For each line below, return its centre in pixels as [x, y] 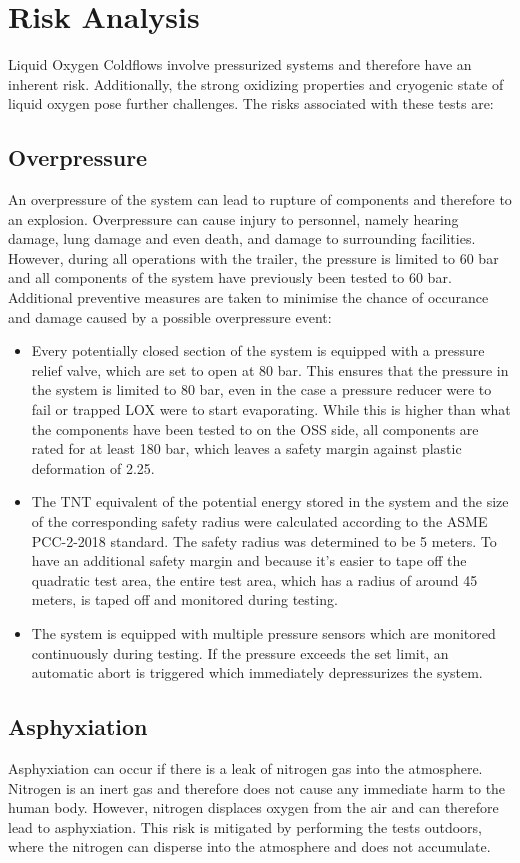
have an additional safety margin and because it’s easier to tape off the [249, 560]
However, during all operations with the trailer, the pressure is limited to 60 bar [253, 257]
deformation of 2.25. [93, 467]
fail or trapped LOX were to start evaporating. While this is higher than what [271, 409]
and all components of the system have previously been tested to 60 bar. [230, 277]
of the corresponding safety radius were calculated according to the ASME [259, 521]
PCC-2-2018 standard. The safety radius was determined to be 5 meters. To [264, 540]
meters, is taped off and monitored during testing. [184, 599]
